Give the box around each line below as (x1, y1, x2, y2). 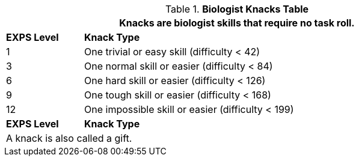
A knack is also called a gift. (6, 132, 132, 144)
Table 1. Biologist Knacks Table (165, 3, 309, 15)
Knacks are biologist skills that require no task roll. (119, 17, 355, 29)
